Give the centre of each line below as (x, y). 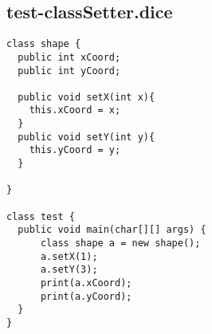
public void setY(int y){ (86, 137)
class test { (41, 216)
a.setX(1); (69, 256)
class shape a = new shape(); (120, 244)
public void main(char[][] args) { (112, 230)
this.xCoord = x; (75, 110)
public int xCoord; (69, 57)
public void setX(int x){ (86, 97)
